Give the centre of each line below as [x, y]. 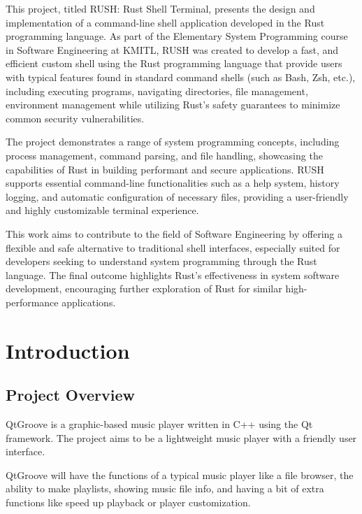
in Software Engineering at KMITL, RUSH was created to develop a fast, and [172, 49]
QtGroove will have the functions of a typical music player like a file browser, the [180, 474]
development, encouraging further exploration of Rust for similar [144, 288]
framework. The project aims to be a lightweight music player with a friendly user [181, 437]
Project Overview [71, 395]
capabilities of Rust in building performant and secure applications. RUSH [165, 169]
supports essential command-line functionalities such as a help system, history [173, 183]
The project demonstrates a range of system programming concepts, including [173, 142]
